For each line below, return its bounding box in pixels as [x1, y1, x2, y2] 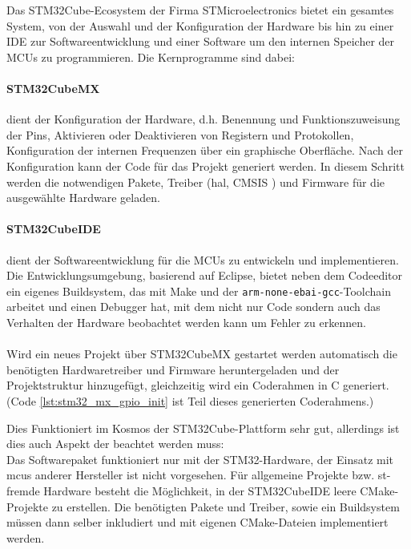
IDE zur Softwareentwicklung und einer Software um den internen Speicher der [6, 33, 395, 50]
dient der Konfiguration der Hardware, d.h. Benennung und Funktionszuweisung [6, 111, 401, 127]
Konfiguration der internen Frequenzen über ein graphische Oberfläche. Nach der [6, 142, 403, 159]
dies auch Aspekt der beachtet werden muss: [6, 435, 224, 452]
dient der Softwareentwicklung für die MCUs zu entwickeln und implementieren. [6, 251, 399, 268]
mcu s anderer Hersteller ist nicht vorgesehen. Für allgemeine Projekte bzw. [6, 466, 375, 483]
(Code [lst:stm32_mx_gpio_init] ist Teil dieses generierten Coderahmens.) [6, 392, 374, 409]
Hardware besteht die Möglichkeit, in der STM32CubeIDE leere [43, 482, 357, 499]
